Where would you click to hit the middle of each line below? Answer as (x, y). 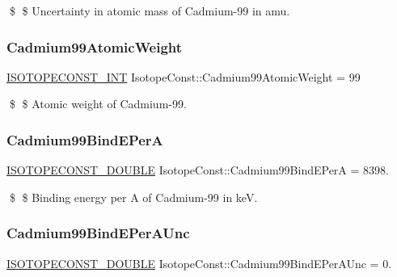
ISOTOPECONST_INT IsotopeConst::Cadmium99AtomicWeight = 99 (184, 76)
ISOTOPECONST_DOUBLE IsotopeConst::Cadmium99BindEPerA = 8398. (198, 170)
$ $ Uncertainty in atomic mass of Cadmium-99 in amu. (150, 10)
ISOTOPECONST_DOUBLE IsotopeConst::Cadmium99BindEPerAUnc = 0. (199, 263)
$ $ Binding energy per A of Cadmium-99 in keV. (133, 197)
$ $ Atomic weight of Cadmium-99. (98, 104)
